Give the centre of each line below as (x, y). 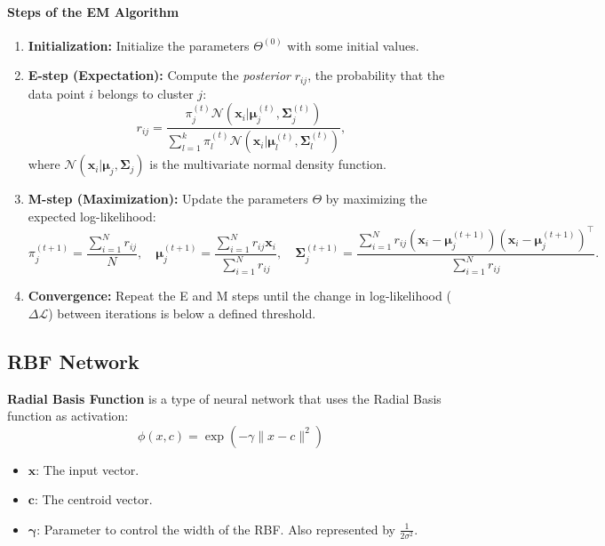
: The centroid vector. (93, 499)
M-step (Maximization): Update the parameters (168, 199)
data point (56, 93)
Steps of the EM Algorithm (93, 11)
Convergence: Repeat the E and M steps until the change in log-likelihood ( (239, 296)
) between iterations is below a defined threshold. (182, 313)
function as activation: (68, 416)
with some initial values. (353, 45)
